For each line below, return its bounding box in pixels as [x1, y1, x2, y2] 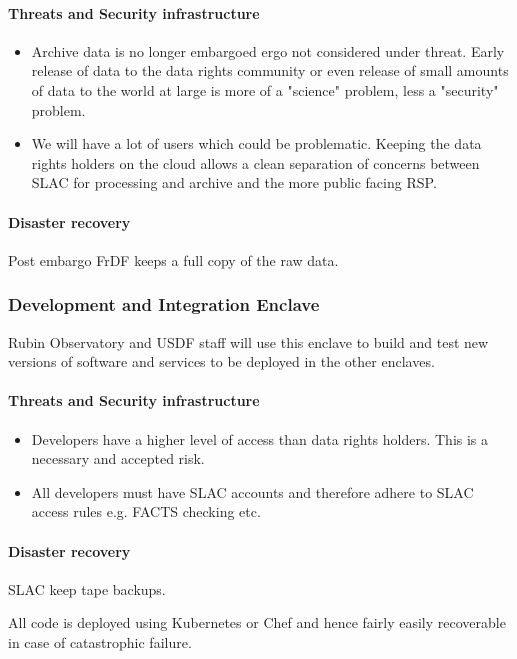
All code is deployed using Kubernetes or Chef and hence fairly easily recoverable [8, 612, 506, 633]
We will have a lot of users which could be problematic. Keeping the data [31, 133, 482, 154]
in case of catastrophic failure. [8, 631, 192, 652]
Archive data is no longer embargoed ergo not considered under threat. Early [31, 40, 505, 61]
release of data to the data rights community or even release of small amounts [31, 60, 509, 81]
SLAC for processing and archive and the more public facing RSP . [31, 172, 437, 193]
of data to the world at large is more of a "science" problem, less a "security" [31, 79, 499, 100]
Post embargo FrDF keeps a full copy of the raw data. [8, 249, 339, 270]
